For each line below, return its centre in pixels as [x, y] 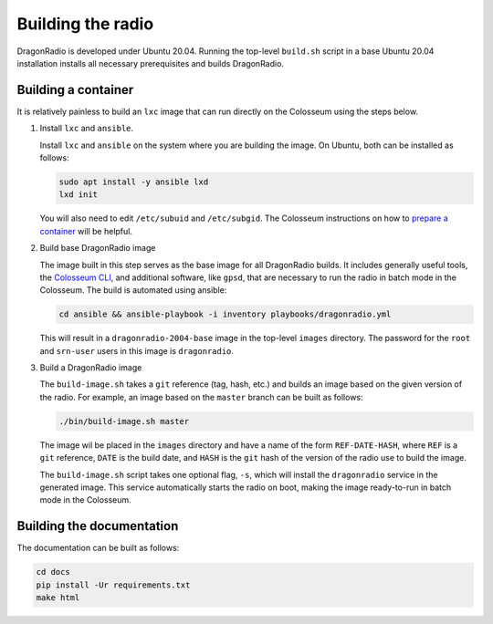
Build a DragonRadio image [91, 368]
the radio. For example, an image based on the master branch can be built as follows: [202, 397]
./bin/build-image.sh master [124, 421]
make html [58, 598]
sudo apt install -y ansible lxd [134, 182]
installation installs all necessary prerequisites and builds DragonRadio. [151, 63]
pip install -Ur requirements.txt [113, 585]
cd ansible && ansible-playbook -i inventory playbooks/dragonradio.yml [225, 314]
